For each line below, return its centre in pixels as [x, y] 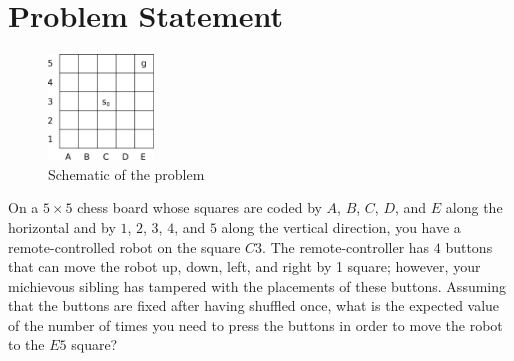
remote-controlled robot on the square [124, 246]
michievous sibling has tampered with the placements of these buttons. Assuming [257, 285]
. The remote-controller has [346, 246]
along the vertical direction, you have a [341, 226]
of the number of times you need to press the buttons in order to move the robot [255, 324]
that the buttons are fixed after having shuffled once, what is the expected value [254, 305]
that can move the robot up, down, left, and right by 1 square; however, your [244, 266]
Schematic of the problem [126, 173]
